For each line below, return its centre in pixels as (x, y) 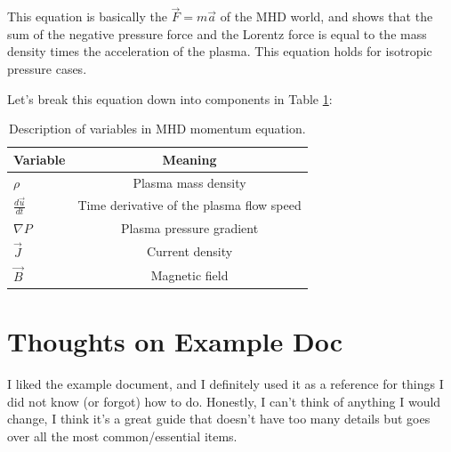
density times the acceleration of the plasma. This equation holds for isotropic (220, 51)
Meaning (189, 159)
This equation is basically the (87, 16)
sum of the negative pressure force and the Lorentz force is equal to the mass (217, 33)
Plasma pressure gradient (189, 227)
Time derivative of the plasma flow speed (189, 205)
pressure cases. (47, 69)
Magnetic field (189, 274)
